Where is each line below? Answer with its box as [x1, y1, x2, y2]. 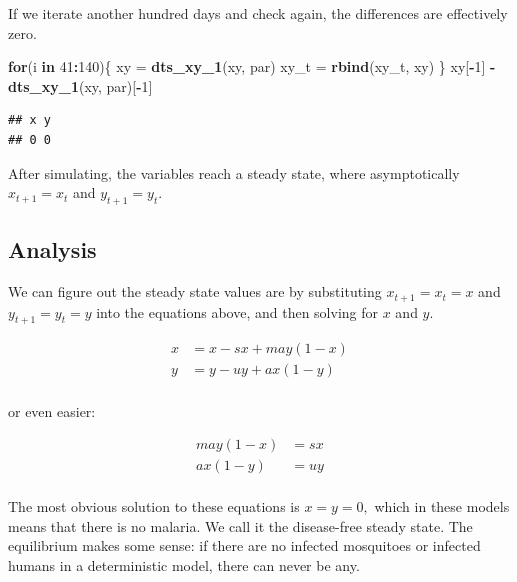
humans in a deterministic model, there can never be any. [8, 554, 360, 575]
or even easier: [8, 400, 96, 421]
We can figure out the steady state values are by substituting [8, 281, 382, 302]
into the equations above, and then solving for [96, 301, 379, 322]
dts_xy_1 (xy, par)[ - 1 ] [8, 75, 153, 96]
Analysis [8, 234, 97, 265]
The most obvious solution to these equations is [8, 496, 300, 517]
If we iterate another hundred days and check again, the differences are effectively [8, 3, 508, 23]
